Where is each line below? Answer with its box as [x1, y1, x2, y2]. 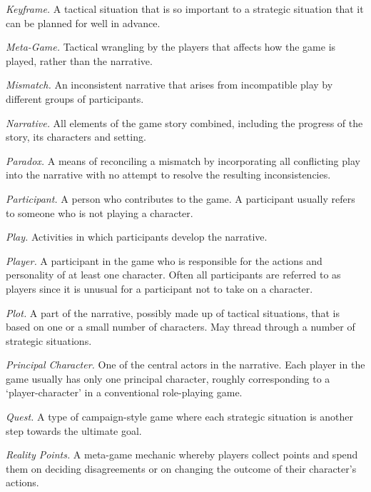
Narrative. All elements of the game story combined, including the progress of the [6, 115, 363, 130]
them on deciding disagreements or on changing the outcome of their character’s [6, 461, 357, 476]
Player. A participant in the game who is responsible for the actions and [6, 253, 322, 268]
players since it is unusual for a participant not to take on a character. [6, 281, 313, 296]
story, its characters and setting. [6, 129, 146, 144]
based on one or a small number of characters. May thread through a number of [6, 319, 355, 334]
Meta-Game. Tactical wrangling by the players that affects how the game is [6, 39, 336, 54]
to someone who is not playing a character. [6, 205, 193, 220]
